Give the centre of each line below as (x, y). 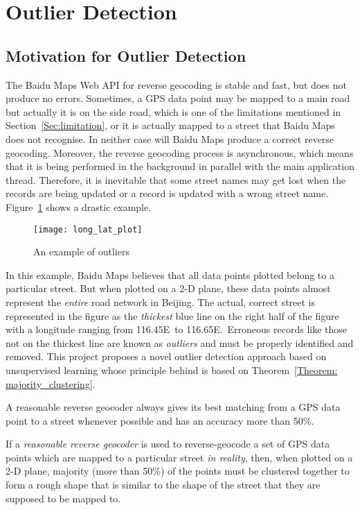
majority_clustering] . (51, 383)
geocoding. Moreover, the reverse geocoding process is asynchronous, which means (180, 152)
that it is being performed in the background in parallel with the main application (180, 166)
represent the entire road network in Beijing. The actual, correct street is (161, 301)
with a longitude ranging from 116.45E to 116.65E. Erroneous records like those (177, 329)
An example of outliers (81, 252)
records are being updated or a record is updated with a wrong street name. (167, 193)
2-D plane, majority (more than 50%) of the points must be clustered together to (178, 471)
